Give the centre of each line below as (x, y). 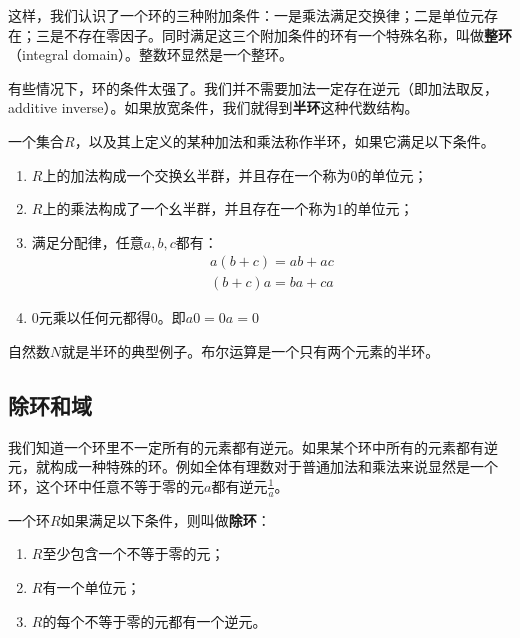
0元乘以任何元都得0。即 (108, 317)
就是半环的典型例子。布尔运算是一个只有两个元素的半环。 (250, 351)
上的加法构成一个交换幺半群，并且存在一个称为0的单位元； (235, 174)
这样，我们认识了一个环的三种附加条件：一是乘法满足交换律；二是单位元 (246, 15)
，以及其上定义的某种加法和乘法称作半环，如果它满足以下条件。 (284, 140)
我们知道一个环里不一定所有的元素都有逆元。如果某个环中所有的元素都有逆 (253, 446)
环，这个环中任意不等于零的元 (106, 485)
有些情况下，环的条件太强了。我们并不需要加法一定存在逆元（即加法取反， (253, 87)
